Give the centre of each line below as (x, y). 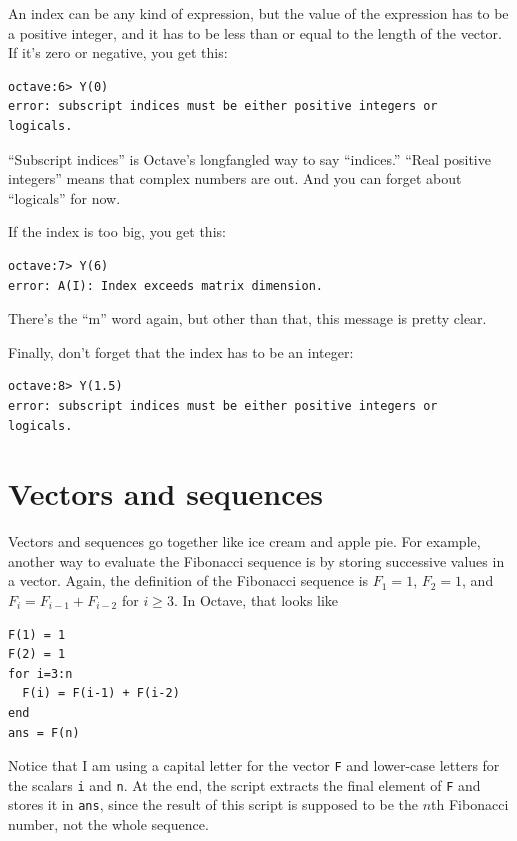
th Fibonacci (470, 804)
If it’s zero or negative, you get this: (118, 52)
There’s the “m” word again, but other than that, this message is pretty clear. (247, 318)
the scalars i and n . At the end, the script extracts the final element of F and (244, 784)
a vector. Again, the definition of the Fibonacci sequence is (188, 580)
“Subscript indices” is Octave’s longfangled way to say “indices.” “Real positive (249, 158)
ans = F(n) (44, 732)
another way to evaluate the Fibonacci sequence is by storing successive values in (256, 560)
